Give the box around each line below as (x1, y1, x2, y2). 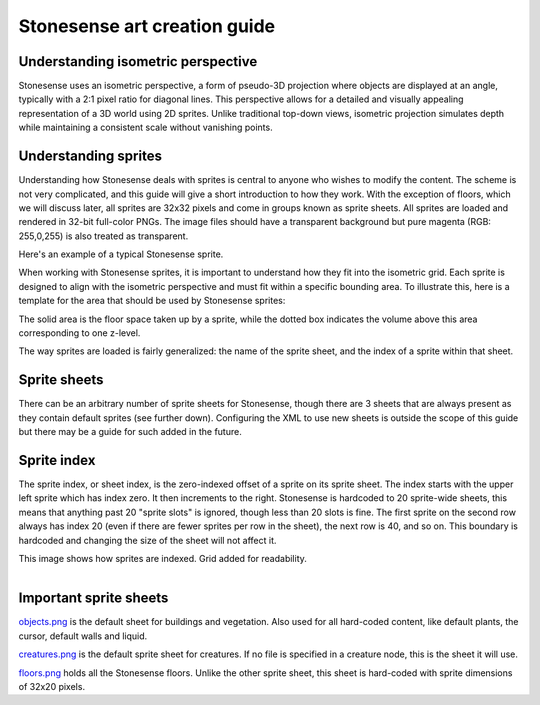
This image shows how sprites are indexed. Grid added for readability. (18, 552, 307, 564)
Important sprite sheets (18, 590, 169, 607)
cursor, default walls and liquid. (18, 630, 148, 642)
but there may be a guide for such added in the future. (18, 426, 242, 438)
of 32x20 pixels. (18, 681, 85, 693)
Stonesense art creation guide (18, 15, 275, 37)
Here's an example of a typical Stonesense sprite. (18, 248, 224, 260)
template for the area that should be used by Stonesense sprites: (18, 295, 286, 307)
